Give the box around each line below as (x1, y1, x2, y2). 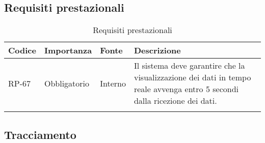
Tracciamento (4, 126, 76, 142)
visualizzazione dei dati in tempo (134, 71, 251, 83)
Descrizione (134, 44, 181, 56)
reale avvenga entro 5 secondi (134, 83, 238, 95)
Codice (8, 44, 36, 56)
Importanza (44, 44, 92, 56)
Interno (100, 77, 126, 89)
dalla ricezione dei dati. (134, 95, 217, 107)
